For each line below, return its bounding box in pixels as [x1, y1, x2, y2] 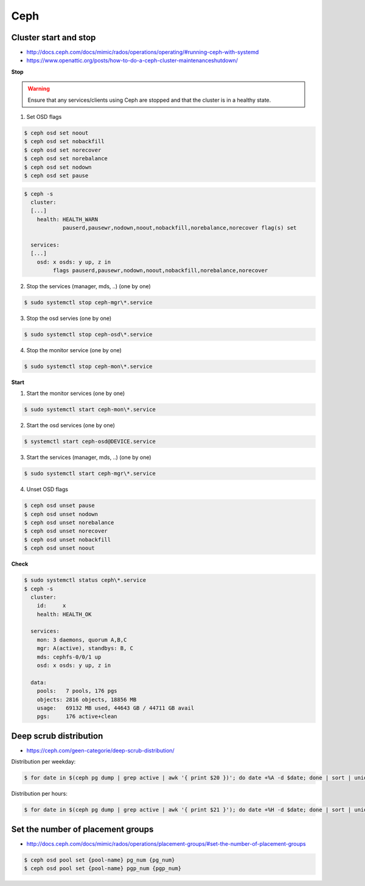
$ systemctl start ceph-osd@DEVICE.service [24, 438, 156, 445]
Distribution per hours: [11, 790, 68, 798]
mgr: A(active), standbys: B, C [36, 645, 134, 652]
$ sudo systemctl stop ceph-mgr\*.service [24, 299, 153, 306]
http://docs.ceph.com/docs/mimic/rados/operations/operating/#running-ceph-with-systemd [26, 49, 259, 56]
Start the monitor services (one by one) [26, 390, 125, 397]
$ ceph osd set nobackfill [24, 138, 105, 145]
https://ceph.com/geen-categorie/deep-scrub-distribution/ [26, 746, 175, 754]
